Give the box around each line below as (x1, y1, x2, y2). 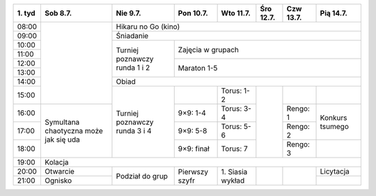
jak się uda (45, 135, 80, 144)
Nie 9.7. (116, 8, 142, 17)
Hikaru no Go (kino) (116, 22, 180, 31)
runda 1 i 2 (116, 63, 150, 73)
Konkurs (320, 112, 347, 122)
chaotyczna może (45, 126, 104, 135)
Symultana (45, 117, 80, 127)
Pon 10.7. (178, 8, 208, 17)
